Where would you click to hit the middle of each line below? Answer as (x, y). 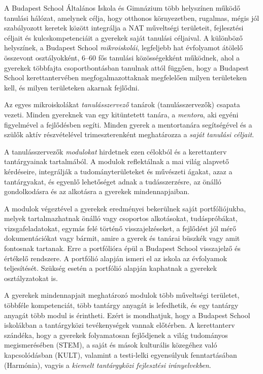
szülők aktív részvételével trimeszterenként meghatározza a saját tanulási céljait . (129, 134)
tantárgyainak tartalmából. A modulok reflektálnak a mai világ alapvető (117, 161)
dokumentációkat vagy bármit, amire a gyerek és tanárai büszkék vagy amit (122, 238)
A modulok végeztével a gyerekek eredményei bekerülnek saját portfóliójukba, (125, 208)
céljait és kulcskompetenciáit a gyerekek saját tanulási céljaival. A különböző (123, 37)
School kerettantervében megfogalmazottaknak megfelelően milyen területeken (126, 77)
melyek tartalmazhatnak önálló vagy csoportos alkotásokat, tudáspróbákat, (121, 218)
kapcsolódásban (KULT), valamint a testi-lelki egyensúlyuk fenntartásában (121, 355)
